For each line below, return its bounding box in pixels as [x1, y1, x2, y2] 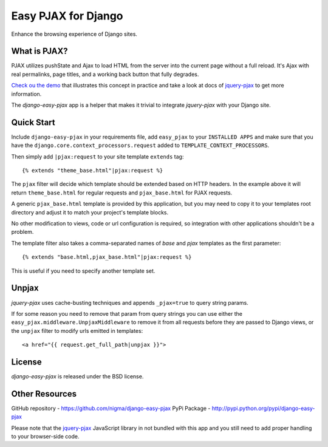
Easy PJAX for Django [11, 9, 124, 22]
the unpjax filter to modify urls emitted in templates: [11, 327, 143, 334]
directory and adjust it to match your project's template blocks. [11, 208, 169, 216]
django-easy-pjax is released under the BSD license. [11, 372, 144, 380]
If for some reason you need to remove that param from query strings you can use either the [11, 310, 243, 317]
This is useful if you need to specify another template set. [11, 267, 155, 275]
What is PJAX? [11, 46, 68, 56]
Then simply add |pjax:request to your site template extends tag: [11, 152, 184, 160]
